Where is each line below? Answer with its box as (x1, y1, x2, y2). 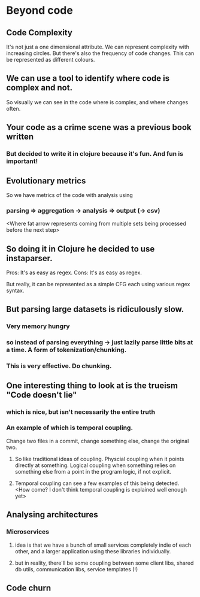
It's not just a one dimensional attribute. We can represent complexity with (6, 43, 190, 50)
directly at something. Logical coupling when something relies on (14, 462, 176, 469)
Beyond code (6, 4, 73, 17)
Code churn (6, 583, 51, 593)
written (6, 132, 34, 142)
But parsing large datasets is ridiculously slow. (6, 304, 184, 314)
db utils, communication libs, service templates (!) (14, 565, 138, 572)
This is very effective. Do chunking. (6, 362, 112, 370)
